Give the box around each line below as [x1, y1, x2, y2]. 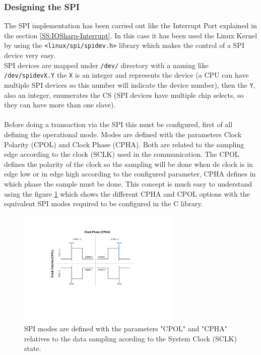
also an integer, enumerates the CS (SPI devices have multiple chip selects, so [4, 89, 244, 100]
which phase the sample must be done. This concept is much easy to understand [4, 178, 252, 189]
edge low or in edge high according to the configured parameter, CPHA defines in [4, 168, 256, 179]
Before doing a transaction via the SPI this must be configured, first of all [4, 119, 233, 130]
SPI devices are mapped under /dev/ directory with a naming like [4, 60, 209, 70]
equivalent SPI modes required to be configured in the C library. [4, 198, 203, 209]
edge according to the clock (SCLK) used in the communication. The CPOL [4, 149, 239, 159]
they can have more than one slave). [4, 99, 116, 110]
